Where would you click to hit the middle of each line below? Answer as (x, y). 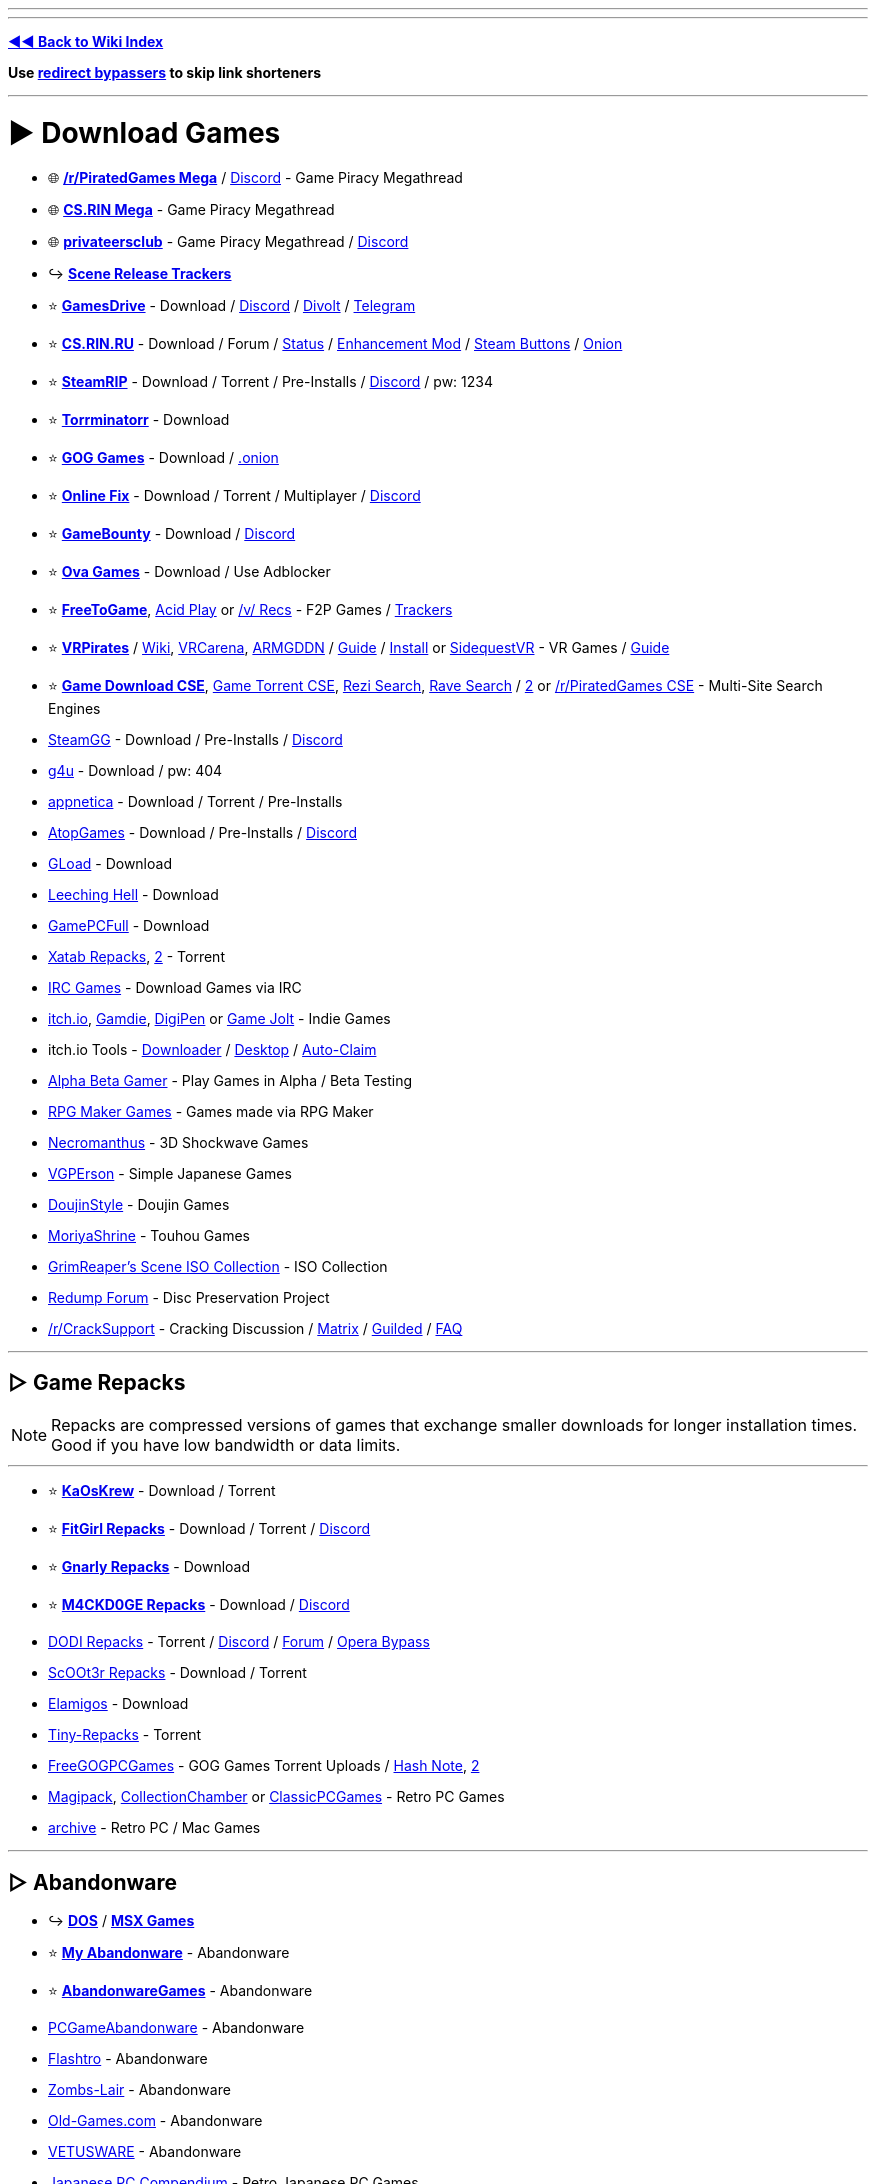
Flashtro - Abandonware (128, 2059)
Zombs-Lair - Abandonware (139, 2090)
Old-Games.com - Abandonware (155, 2121)
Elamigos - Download (118, 1704)
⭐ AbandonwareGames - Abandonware (180, 1991)
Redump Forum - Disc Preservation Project (189, 1297)
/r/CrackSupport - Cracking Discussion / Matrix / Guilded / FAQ (255, 1328)
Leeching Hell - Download (133, 894)
